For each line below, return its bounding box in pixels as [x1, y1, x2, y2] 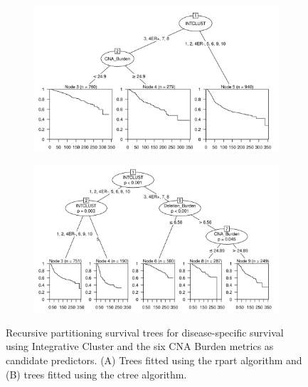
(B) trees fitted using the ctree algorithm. [6, 366, 187, 381]
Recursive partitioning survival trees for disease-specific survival [6, 324, 284, 339]
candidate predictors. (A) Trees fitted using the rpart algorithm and [6, 352, 302, 367]
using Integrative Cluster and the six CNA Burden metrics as [6, 339, 274, 354]
